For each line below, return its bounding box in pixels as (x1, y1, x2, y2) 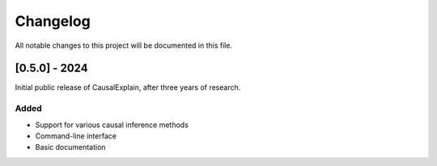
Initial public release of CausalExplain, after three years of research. (15, 83, 241, 92)
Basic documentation (35, 143, 106, 152)
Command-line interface (35, 130, 117, 141)
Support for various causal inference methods (35, 120, 189, 130)
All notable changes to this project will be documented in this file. (15, 40, 233, 50)
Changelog (15, 12, 91, 30)
